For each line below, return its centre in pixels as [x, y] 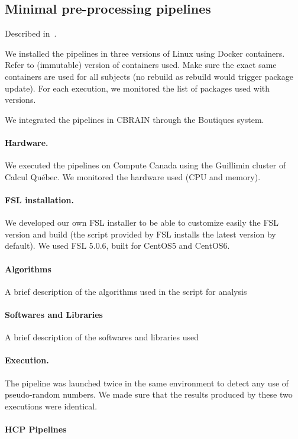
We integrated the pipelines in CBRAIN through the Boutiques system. [135, 119]
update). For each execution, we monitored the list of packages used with [137, 88]
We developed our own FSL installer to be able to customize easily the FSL [142, 222]
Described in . [31, 33]
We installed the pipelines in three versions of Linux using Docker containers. [145, 53]
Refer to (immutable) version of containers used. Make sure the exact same [141, 65]
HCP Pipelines [36, 429]
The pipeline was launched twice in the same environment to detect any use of [147, 383]
